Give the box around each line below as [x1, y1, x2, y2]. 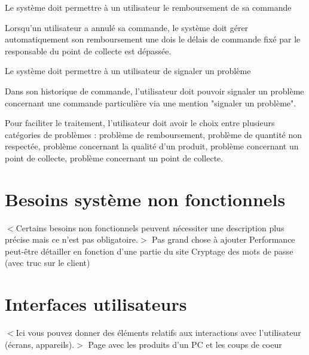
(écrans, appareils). [5, 338, 75, 350]
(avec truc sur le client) [5, 256, 90, 269]
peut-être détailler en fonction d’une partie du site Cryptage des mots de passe [5, 244, 293, 257]
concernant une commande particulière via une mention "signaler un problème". [5, 96, 296, 109]
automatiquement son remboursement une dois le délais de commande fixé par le [5, 33, 301, 45]
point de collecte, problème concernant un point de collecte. [5, 151, 224, 164]
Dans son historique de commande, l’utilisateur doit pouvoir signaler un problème [5, 84, 304, 97]
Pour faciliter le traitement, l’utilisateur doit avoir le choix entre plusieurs [5, 117, 275, 129]
